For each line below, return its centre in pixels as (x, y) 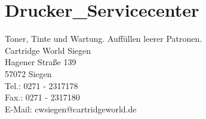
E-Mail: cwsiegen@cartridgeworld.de (71, 109)
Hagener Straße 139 (41, 62)
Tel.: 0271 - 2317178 (41, 85)
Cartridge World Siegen (48, 50)
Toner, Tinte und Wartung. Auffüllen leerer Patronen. (104, 39)
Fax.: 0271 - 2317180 (42, 97)
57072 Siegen (28, 73)
